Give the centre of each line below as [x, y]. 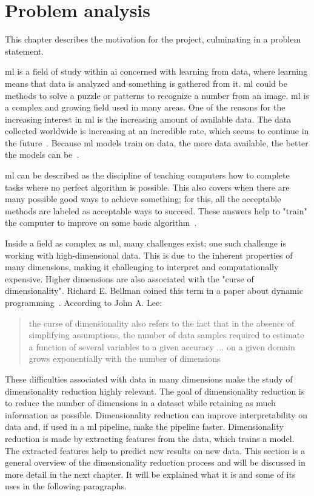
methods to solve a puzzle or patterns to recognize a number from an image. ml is [157, 95]
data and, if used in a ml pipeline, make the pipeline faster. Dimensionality [144, 426]
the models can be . [42, 155]
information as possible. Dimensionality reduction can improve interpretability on [156, 414]
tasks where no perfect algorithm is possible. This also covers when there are [147, 187]
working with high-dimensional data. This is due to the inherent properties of [149, 255]
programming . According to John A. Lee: [84, 302]
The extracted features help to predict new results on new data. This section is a [155, 450]
